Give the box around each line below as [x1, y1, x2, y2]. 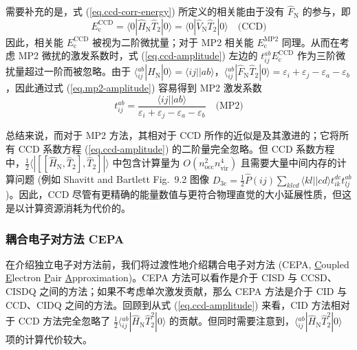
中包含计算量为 [112, 155, 180, 170]
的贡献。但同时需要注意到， [169, 314, 294, 328]
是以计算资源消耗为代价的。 [6, 201, 131, 215]
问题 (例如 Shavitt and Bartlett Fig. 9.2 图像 [14, 172, 210, 186]
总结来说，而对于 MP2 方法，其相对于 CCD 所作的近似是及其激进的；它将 [6, 128, 339, 142]
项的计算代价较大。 [6, 332, 92, 347]
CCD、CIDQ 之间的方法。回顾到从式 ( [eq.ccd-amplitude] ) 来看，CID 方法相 [6, 297, 340, 311]
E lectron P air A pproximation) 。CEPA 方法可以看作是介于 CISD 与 [6, 270, 298, 285]
